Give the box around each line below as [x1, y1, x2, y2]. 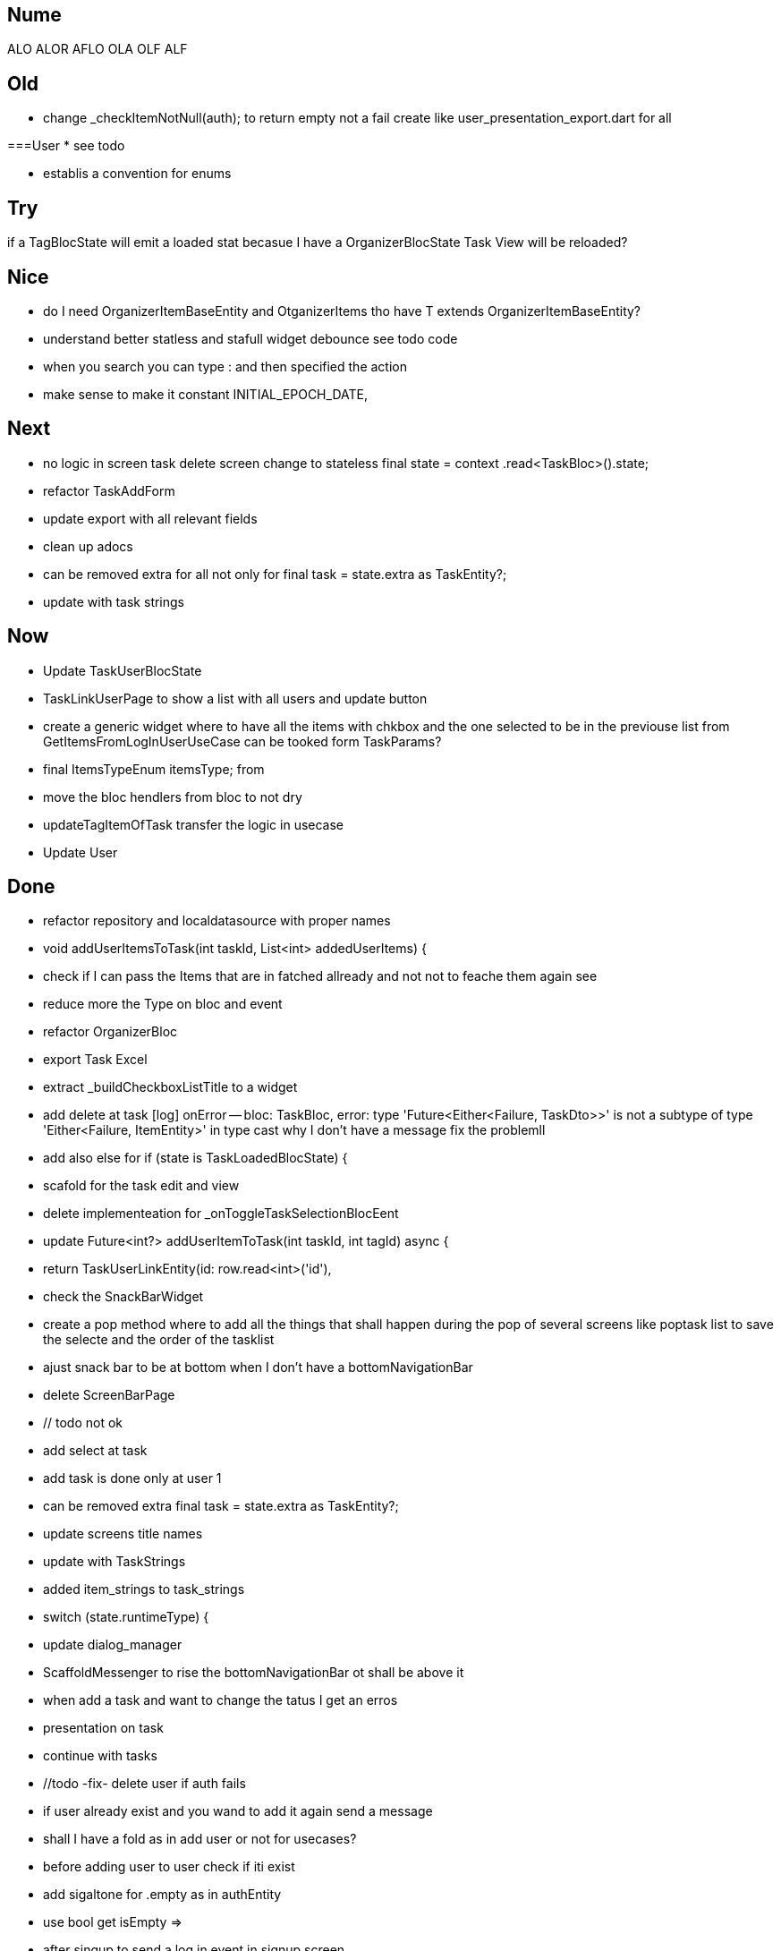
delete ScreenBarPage [43, 1387, 175, 1403]
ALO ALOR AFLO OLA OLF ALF [7, 41, 188, 57]
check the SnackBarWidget [43, 1289, 204, 1305]
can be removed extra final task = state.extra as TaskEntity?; [43, 1498, 399, 1514]
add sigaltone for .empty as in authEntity [43, 1887, 282, 1903]
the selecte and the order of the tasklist [43, 1332, 275, 1348]
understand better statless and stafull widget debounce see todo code [43, 330, 458, 346]
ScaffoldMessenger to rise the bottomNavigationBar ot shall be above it [43, 1665, 464, 1681]
